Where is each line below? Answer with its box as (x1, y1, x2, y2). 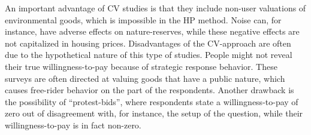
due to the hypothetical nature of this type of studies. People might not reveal (5, 48, 292, 61)
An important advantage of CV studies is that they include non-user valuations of (5, 2, 306, 14)
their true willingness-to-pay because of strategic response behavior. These (5, 60, 277, 72)
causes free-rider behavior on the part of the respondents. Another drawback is (5, 84, 294, 96)
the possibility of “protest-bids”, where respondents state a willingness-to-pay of (5, 95, 298, 108)
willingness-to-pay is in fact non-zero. (5, 118, 141, 131)
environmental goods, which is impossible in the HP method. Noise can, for (5, 13, 282, 26)
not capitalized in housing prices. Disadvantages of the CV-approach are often (5, 36, 291, 49)
